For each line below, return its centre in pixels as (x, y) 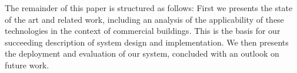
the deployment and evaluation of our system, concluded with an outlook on (142, 53)
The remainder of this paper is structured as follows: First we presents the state (149, 8)
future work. (27, 65)
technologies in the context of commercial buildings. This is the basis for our (143, 31)
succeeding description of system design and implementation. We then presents (147, 42)
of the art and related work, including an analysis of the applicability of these (144, 19)
